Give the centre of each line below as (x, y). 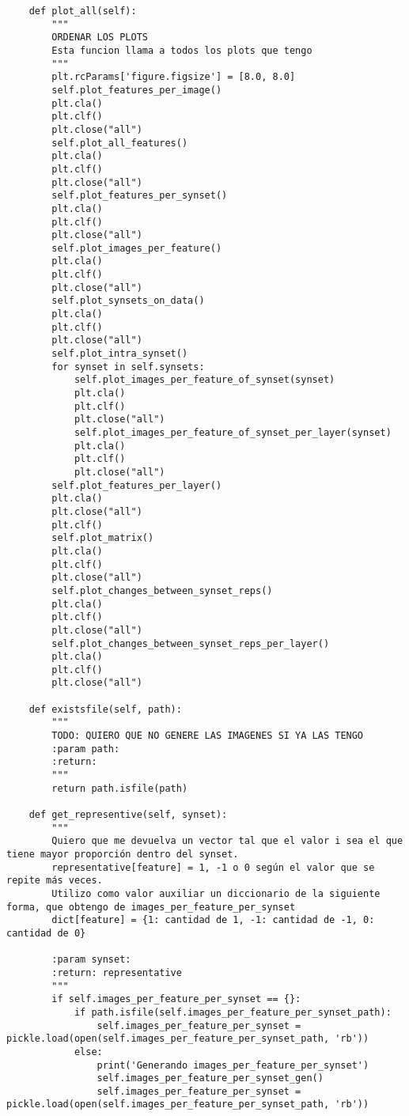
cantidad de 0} (46, 933)
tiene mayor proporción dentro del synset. (123, 854)
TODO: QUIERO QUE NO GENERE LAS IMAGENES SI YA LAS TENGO (208, 736)
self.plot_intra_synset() (120, 354)
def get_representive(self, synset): (128, 815)
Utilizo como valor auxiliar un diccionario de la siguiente (216, 893)
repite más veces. (55, 881)
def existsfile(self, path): (105, 709)
